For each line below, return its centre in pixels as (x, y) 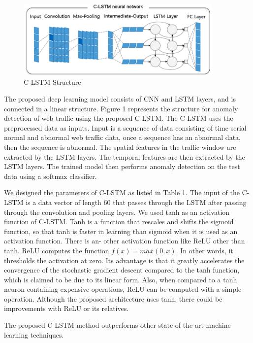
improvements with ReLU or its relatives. (66, 308)
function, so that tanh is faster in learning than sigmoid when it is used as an (121, 231)
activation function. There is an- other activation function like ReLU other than (125, 241)
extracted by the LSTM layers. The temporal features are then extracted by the (125, 156)
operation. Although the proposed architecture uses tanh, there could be (113, 298)
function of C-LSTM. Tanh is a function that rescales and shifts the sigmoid (119, 222)
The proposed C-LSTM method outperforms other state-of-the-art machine (117, 325)
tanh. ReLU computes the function (57, 250)
